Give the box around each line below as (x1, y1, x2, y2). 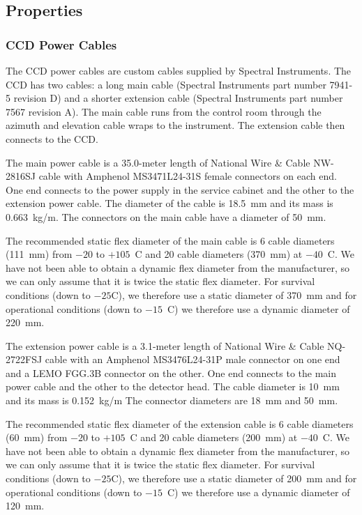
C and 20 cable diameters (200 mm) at (130, 430, 298, 445)
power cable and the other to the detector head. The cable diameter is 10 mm (6, 379, 340, 394)
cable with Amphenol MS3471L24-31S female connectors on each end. (38, 169, 337, 183)
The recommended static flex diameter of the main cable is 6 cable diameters (6, 233, 335, 247)
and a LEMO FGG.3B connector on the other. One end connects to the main (6, 365, 337, 380)
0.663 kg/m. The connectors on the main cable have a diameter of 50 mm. (6, 209, 326, 224)
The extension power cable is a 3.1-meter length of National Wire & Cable (6, 338, 324, 353)
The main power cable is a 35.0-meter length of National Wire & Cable (6, 155, 310, 169)
